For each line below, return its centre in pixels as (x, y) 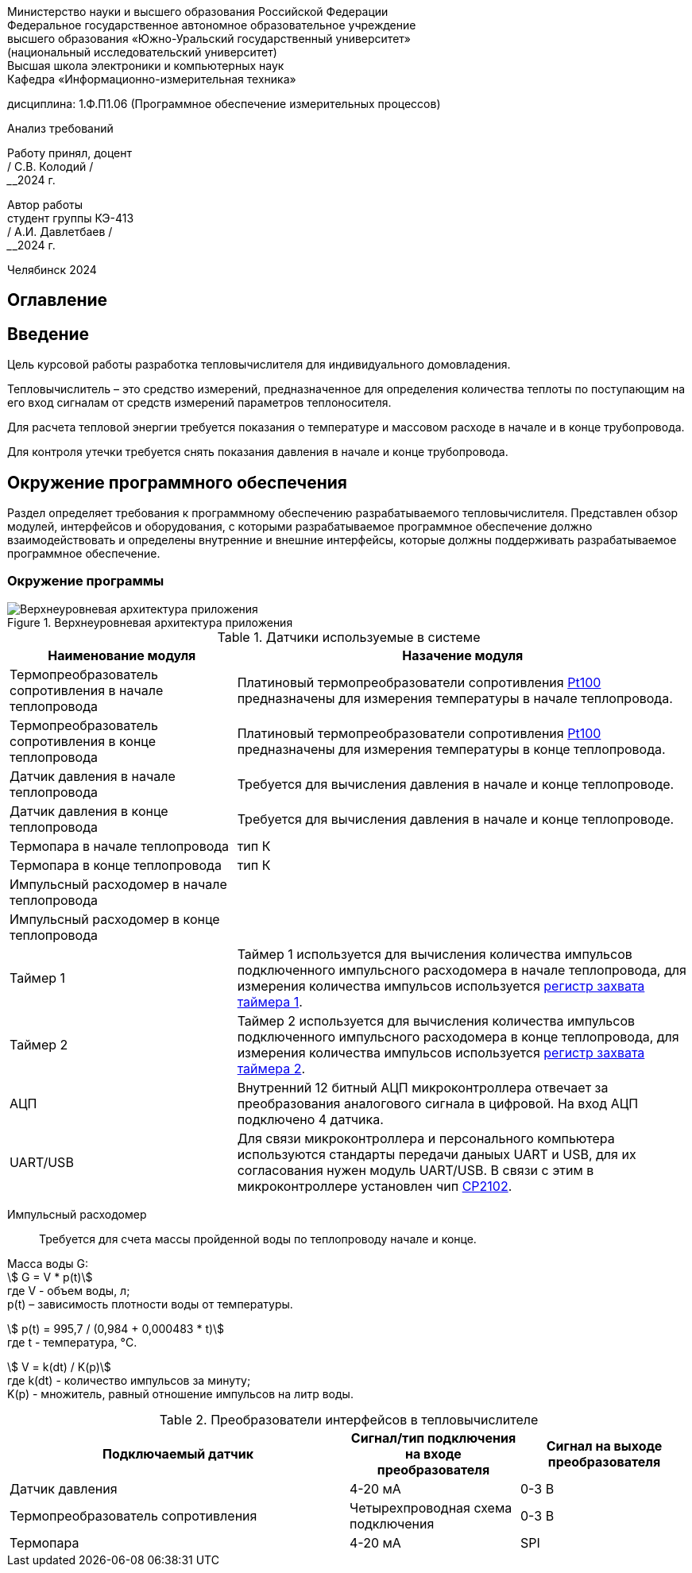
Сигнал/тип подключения (433, 1438)
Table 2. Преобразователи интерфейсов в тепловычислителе (349, 1419)
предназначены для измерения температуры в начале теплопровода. (455, 698)
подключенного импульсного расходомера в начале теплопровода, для (462, 970)
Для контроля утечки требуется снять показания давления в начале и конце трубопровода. (258, 452)
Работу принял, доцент (70, 153)
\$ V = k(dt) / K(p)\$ (59, 1366)
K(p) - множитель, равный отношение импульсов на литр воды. (180, 1393)
